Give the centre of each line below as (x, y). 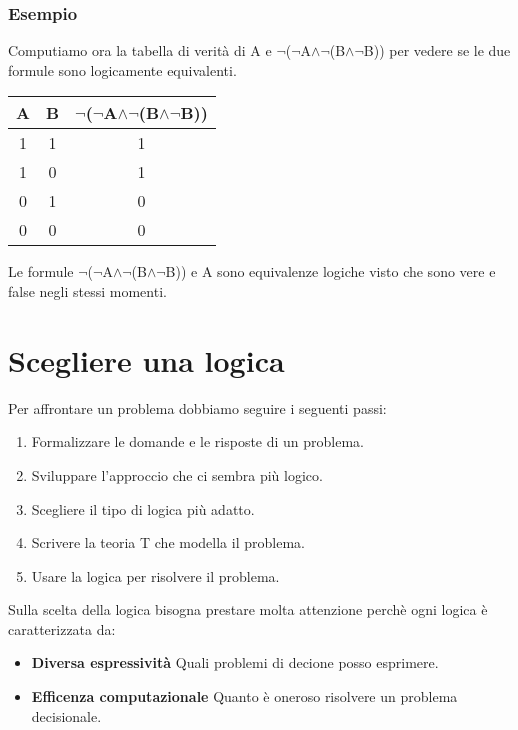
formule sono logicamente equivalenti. (122, 69)
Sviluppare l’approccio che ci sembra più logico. (177, 474)
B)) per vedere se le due (437, 50)
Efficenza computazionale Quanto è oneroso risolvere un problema (244, 696)
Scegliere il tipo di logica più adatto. (143, 508)
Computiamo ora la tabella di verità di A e (140, 50)
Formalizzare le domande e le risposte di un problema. (198, 441)
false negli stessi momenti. (87, 291)
